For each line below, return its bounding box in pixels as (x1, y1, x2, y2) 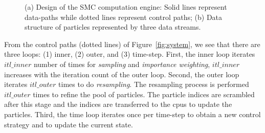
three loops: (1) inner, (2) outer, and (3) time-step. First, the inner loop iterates (4, 49, 255, 59)
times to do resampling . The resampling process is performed (58, 79, 249, 90)
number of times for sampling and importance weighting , (33, 58, 210, 69)
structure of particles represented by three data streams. (25, 21, 201, 32)
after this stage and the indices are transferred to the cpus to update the (4, 99, 232, 109)
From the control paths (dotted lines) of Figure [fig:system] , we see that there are (4, 38, 260, 49)
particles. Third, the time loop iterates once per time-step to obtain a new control (4, 108, 261, 119)
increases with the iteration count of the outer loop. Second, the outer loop (4, 69, 239, 79)
